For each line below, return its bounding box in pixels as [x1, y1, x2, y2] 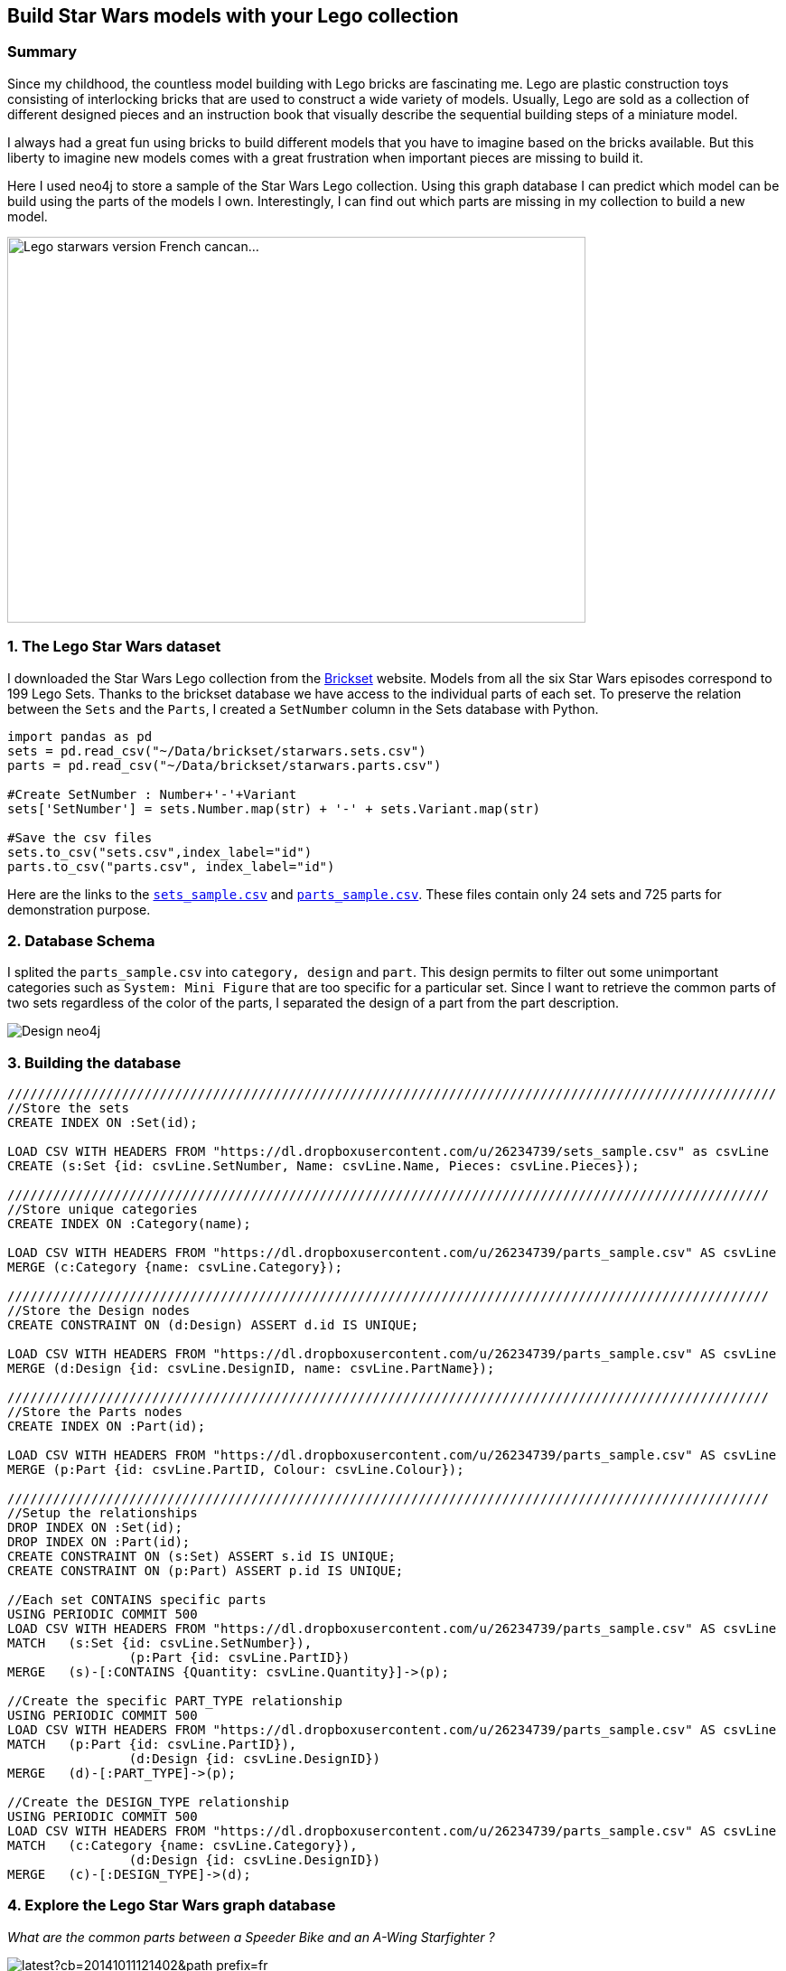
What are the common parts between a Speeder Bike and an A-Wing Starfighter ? [7, 1929, 495, 1945]
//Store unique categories [7, 1202, 198, 1217]
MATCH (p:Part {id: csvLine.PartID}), [7, 1737, 297, 1752]
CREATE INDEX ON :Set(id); [7, 1115, 198, 1131]
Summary [7, 42, 78, 61]
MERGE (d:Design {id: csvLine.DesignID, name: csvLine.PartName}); [7, 1361, 495, 1376]
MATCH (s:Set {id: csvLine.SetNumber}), [7, 1636, 313, 1651]
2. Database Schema [7, 931, 155, 950]
